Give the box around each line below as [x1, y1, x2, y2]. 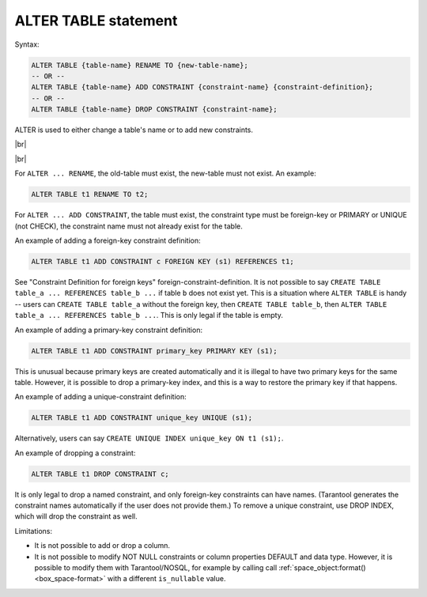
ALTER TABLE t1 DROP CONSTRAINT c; [31, 469, 169, 478]
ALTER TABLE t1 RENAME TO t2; [31, 190, 149, 199]
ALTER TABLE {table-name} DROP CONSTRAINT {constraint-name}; [31, 105, 278, 114]
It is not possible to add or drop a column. [34, 541, 170, 550]
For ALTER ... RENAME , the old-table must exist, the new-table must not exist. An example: [14, 168, 316, 178]
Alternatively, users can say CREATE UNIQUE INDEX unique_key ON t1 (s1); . [14, 433, 284, 443]
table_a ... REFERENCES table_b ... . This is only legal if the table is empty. [14, 311, 284, 320]
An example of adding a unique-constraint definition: [14, 392, 187, 402]
